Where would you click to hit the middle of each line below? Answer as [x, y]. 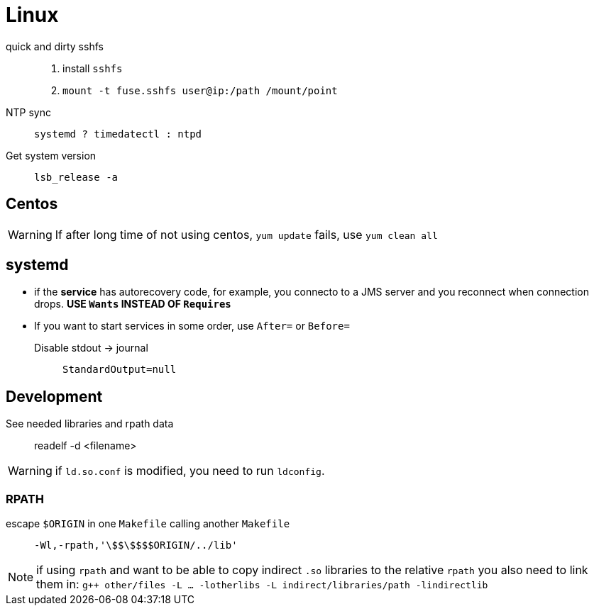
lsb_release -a [76, 177]
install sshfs [93, 68]
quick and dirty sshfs [55, 46]
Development [54, 396]
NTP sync [28, 112]
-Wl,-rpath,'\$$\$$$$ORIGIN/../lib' [136, 545]
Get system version [51, 155]
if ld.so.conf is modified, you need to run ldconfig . [190, 471]
